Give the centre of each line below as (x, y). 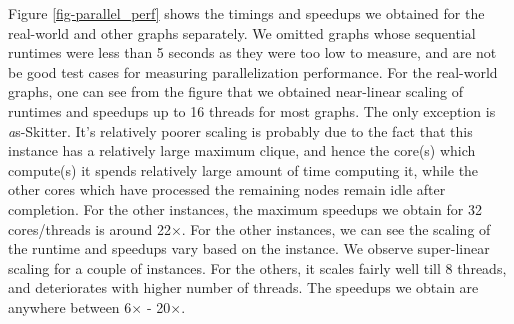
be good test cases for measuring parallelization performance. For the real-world (253, 71)
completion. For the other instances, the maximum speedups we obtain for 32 (245, 208)
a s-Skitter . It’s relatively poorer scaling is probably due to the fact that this (240, 130)
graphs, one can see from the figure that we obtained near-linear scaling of (236, 91)
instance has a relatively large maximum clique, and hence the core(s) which (242, 150)
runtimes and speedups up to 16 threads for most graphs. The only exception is (252, 110)
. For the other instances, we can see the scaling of (336, 228)
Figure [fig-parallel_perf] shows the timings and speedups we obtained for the (246, 13)
